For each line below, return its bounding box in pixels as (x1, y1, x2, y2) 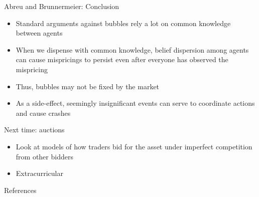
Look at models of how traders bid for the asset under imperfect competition (16, 141, 252, 151)
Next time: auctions (4, 124, 65, 135)
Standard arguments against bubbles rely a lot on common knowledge (16, 18, 231, 28)
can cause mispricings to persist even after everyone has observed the (16, 54, 228, 65)
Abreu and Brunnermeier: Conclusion (4, 1, 119, 11)
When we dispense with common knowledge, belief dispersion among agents (16, 44, 249, 55)
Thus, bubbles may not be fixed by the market (16, 81, 160, 91)
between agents (16, 28, 63, 38)
